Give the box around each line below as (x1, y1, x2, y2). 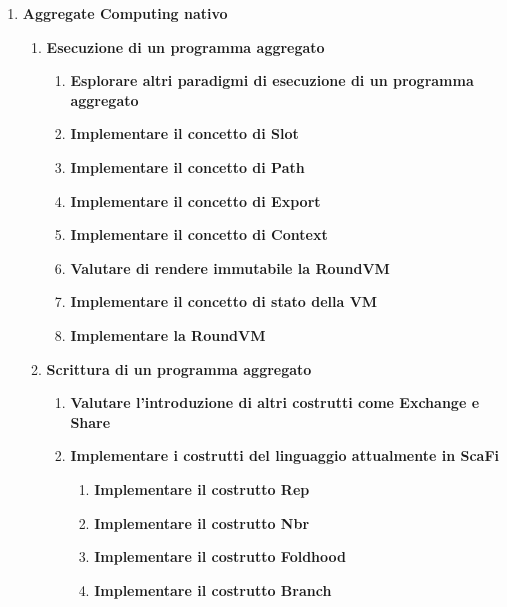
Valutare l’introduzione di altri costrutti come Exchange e (70, 392, 480, 413)
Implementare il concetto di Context (70, 224, 328, 245)
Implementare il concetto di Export (70, 190, 321, 211)
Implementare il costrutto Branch (94, 579, 332, 600)
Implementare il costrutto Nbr (94, 512, 310, 533)
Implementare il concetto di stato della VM (70, 291, 378, 312)
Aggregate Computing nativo (22, 3, 228, 23)
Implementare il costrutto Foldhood (94, 546, 347, 567)
